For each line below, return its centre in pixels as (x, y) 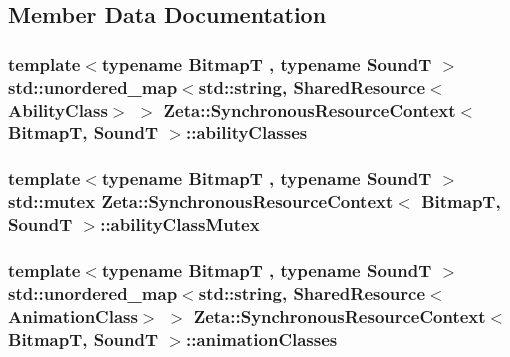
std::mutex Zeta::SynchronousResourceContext (201, 201)
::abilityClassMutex (180, 224)
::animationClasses (261, 338)
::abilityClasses (246, 132)
